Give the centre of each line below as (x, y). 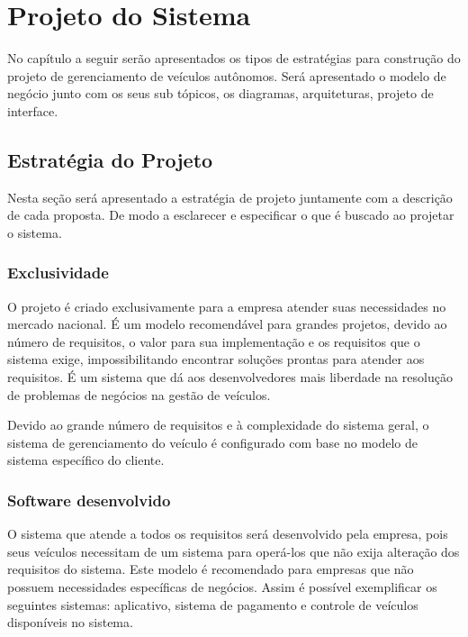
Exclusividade (58, 273)
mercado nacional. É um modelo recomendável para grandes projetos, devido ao (227, 324)
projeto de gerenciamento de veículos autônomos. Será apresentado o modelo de (227, 75)
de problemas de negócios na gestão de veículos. (139, 394)
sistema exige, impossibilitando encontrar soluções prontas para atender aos (216, 359)
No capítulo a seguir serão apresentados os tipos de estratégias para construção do (234, 58)
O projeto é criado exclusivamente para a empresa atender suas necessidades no (227, 306)
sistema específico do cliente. (86, 460)
